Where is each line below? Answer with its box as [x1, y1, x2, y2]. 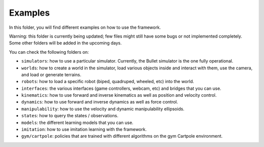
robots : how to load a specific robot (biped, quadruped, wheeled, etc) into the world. [21, 79, 194, 84]
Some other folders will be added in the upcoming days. [9, 40, 122, 46]
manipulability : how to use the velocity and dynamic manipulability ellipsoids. [21, 105, 185, 112]
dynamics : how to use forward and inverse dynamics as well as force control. [21, 99, 178, 105]
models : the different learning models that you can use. [21, 120, 134, 126]
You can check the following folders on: [9, 49, 89, 55]
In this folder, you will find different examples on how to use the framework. [9, 24, 161, 30]
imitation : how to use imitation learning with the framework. [21, 126, 147, 132]
